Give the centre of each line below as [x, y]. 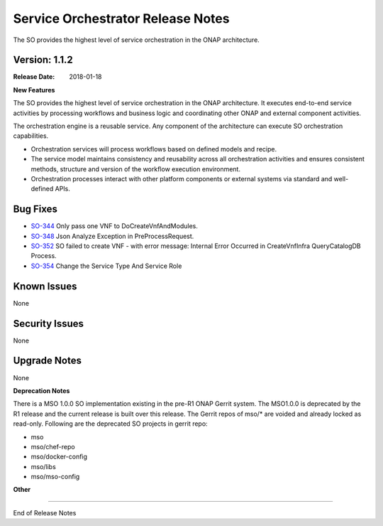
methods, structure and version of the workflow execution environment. [136, 169]
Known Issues [45, 286]
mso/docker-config [59, 457]
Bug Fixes [35, 209]
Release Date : [34, 77]
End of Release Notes [45, 512]
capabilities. [31, 136]
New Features [34, 90]
